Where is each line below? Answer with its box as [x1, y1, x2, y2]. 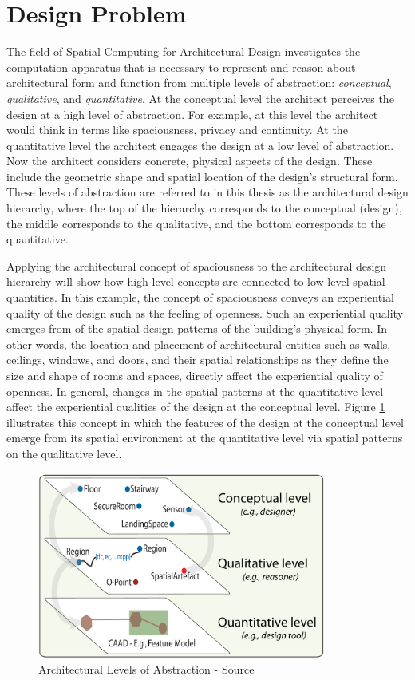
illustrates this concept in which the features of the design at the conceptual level [6, 413, 404, 430]
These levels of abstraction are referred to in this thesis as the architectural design [6, 184, 409, 200]
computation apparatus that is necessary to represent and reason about [6, 58, 356, 75]
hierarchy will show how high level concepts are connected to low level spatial [6, 273, 385, 290]
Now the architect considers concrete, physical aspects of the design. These [6, 152, 373, 169]
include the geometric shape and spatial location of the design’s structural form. [6, 168, 398, 184]
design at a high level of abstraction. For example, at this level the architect [6, 105, 378, 122]
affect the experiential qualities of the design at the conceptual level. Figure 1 [6, 398, 385, 415]
